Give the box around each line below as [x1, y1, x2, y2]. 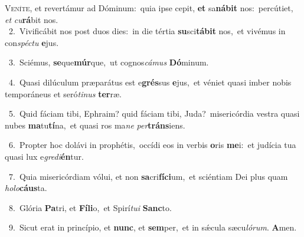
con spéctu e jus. [5, 36, 59, 48]
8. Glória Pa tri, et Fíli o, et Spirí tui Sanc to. [8, 201, 172, 213]
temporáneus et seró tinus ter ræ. [5, 87, 122, 100]
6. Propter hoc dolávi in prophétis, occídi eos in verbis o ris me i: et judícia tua [8, 139, 296, 151]
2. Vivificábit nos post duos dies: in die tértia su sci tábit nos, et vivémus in [8, 25, 286, 37]
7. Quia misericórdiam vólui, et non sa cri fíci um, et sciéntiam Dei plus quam [8, 170, 288, 182]
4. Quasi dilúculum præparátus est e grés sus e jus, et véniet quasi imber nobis [8, 75, 292, 88]
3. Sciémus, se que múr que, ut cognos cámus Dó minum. [8, 56, 209, 68]
